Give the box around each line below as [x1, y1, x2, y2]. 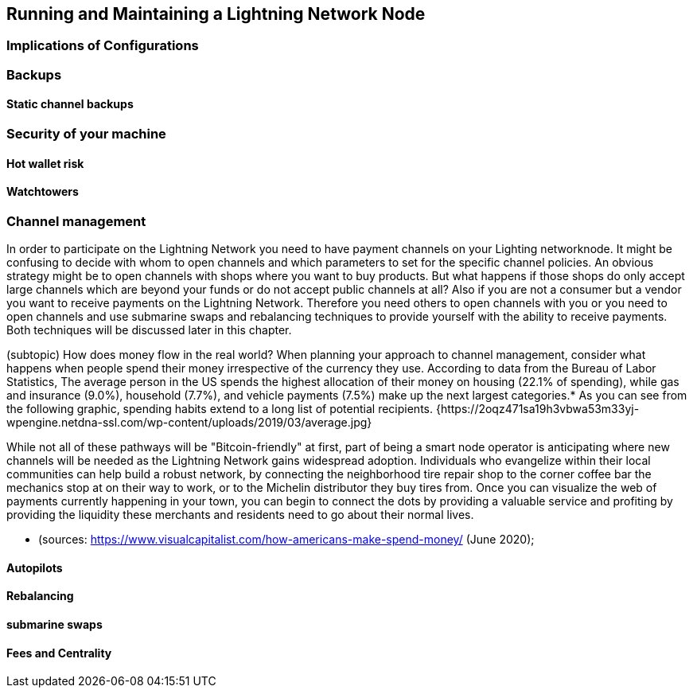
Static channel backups [6, 97, 134, 111]
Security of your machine [6, 126, 166, 142]
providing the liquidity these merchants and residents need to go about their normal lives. [6, 508, 474, 522]
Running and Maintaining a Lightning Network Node [6, 4, 426, 24]
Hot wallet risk [6, 156, 84, 170]
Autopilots [6, 560, 63, 575]
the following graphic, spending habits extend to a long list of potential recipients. [6, 402, 434, 416]
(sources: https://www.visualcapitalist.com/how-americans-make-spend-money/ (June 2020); [38, 532, 535, 547]
